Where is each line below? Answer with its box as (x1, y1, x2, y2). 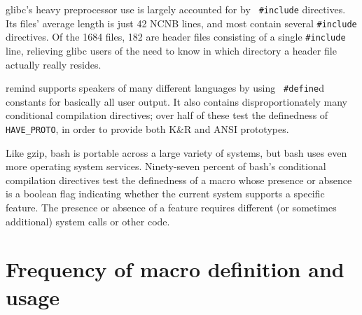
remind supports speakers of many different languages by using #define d (6, 80, 324, 95)
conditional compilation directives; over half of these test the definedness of (6, 108, 328, 122)
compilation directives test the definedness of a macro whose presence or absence (6, 172, 352, 187)
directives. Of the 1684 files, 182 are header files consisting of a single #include (6, 29, 346, 44)
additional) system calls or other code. (6, 213, 170, 228)
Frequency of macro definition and (6, 255, 344, 283)
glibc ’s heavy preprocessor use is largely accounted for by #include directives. (6, 2, 346, 16)
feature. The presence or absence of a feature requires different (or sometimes (6, 200, 337, 215)
